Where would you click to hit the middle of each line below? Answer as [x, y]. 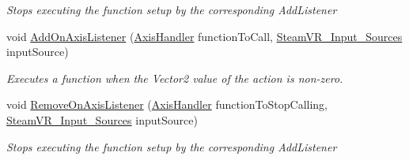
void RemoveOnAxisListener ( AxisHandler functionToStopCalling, [167, 104]
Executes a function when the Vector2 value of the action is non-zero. [175, 78]
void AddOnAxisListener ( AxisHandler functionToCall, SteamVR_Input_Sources [204, 36]
